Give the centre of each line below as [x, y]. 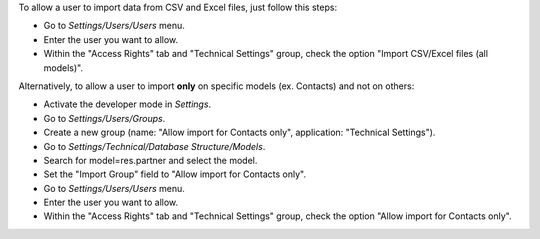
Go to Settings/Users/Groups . [104, 118]
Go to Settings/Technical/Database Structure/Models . [154, 146]
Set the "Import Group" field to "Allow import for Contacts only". [175, 174]
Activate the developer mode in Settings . [127, 104]
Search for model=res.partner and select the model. [150, 160]
